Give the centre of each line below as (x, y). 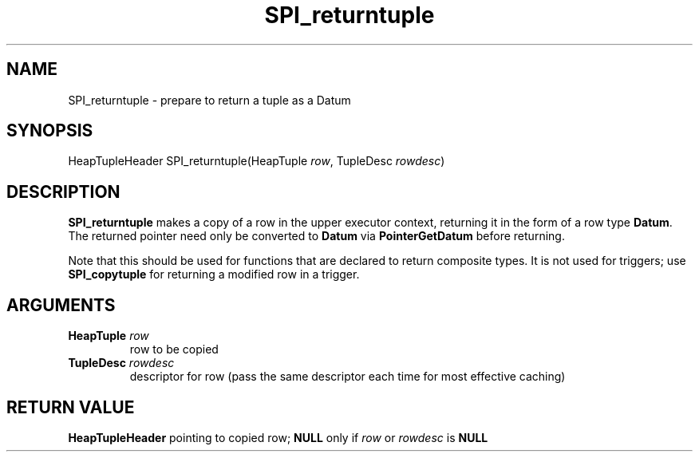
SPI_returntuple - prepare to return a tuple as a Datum (209, 100)
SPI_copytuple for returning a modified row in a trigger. (214, 274)
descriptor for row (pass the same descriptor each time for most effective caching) (348, 377)
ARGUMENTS (61, 305)
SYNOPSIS (50, 131)
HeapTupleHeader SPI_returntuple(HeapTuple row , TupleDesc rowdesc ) (257, 161)
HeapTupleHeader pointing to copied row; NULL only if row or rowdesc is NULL (278, 437)
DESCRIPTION (63, 191)
